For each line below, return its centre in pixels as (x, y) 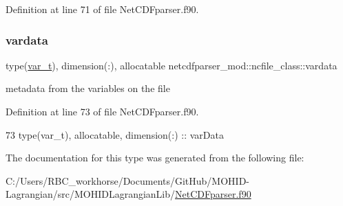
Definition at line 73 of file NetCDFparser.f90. (102, 111)
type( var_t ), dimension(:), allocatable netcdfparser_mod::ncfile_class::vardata (171, 65)
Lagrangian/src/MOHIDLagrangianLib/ (91, 194)
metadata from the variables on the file (88, 88)
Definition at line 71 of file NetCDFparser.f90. (102, 9)
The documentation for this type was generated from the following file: (155, 158)
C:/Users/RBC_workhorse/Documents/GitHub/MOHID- (128, 180)
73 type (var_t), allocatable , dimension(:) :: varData (115, 134)
